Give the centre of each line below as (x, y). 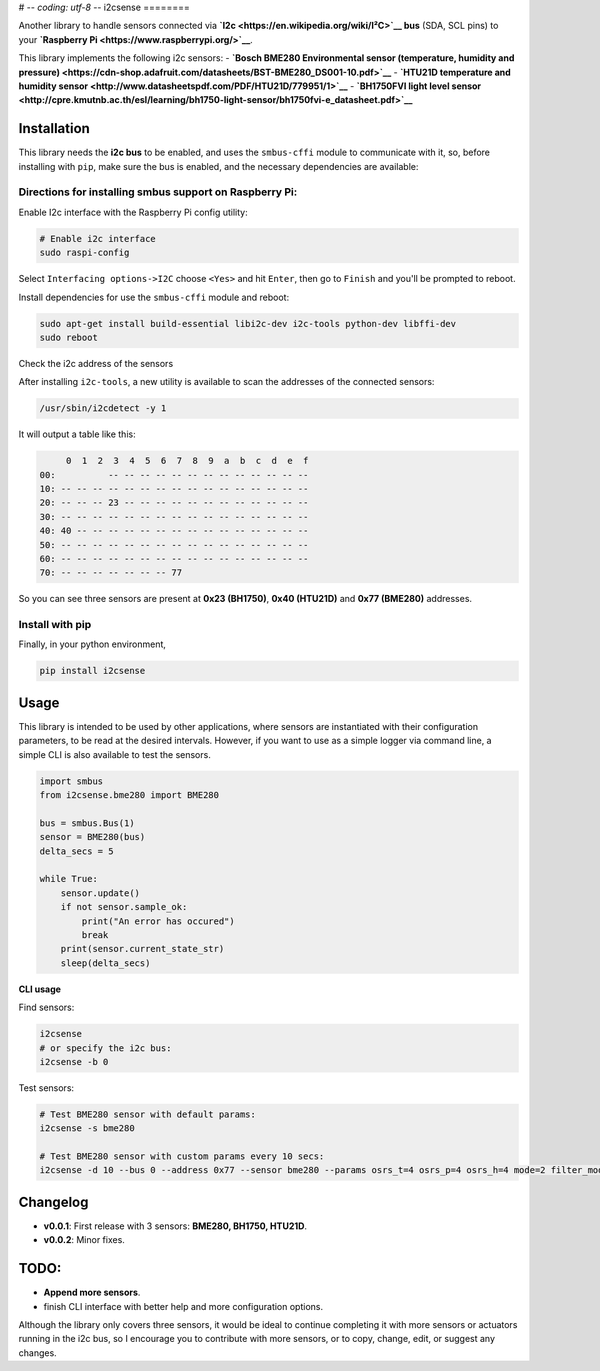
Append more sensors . (92, 1292)
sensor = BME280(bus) (92, 837)
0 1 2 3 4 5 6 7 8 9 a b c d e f (187, 461)
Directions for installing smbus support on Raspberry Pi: (158, 192)
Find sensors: (46, 1007)
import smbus (71, 781)
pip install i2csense (92, 671)
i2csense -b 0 (74, 1061)
